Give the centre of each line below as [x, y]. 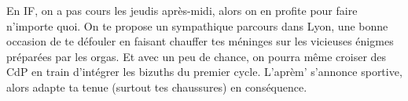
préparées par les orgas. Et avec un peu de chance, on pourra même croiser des [197, 56]
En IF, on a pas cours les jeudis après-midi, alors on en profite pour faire [182, 10]
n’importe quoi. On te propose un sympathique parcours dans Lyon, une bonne [197, 25]
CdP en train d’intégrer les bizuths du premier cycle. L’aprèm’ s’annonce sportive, [204, 72]
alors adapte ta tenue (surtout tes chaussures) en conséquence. [157, 87]
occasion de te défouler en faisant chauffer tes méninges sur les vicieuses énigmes [200, 41]
